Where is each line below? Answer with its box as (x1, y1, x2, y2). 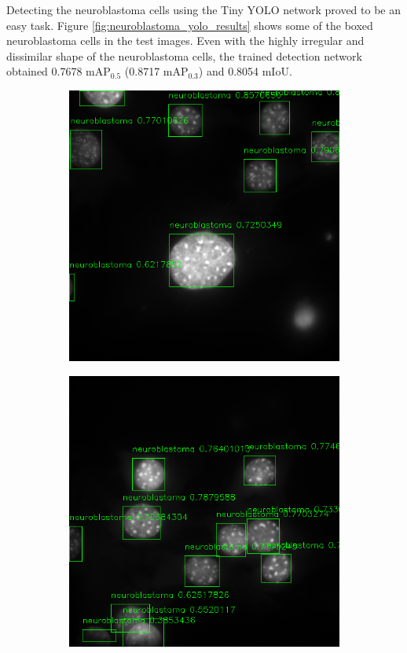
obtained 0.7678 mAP (6, 63, 111, 79)
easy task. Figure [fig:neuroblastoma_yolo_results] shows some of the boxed (6, 17, 373, 33)
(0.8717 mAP (124, 63, 189, 79)
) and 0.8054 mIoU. (198, 63, 292, 79)
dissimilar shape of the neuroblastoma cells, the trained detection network (6, 47, 362, 64)
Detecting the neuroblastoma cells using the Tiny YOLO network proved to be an (6, 2, 401, 17)
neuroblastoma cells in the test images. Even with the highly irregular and (6, 32, 365, 49)
